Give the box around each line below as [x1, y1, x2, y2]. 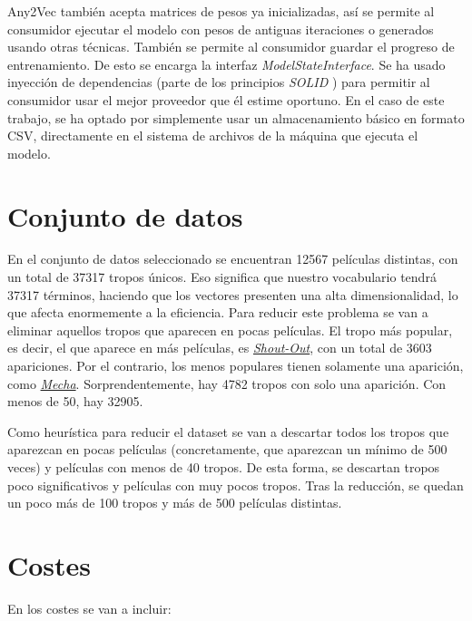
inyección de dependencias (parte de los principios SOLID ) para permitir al [7, 73, 430, 92]
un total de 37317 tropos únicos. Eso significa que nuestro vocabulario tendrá [7, 267, 437, 286]
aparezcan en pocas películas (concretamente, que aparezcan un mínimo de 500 [7, 440, 447, 459]
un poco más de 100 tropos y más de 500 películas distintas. [7, 493, 342, 512]
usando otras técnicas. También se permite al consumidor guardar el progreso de [7, 37, 455, 56]
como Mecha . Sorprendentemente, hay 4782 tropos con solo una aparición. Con [7, 374, 447, 393]
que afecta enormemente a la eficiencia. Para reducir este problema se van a [7, 303, 428, 322]
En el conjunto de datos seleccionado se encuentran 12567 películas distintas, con [7, 249, 458, 268]
